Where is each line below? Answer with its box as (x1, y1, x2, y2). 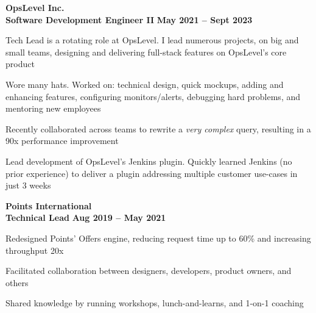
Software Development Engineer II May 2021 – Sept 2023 (5, 13, 253, 26)
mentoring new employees (5, 102, 101, 115)
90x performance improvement (5, 134, 119, 147)
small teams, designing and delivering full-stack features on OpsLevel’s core (5, 45, 287, 58)
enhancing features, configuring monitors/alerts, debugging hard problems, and (5, 90, 301, 103)
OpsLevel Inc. (5, 1, 65, 13)
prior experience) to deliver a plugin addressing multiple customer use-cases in (5, 167, 298, 179)
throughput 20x (5, 243, 64, 256)
